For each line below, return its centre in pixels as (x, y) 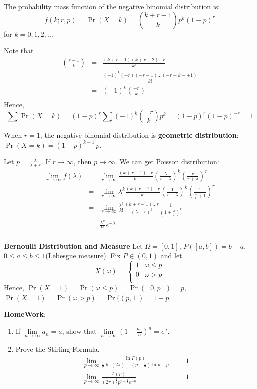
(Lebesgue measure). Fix (83, 255)
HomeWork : (25, 314)
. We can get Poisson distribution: (167, 162)
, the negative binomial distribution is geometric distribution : (139, 135)
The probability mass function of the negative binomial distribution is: (112, 6)
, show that (79, 331)
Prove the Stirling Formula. (58, 349)
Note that (19, 51)
